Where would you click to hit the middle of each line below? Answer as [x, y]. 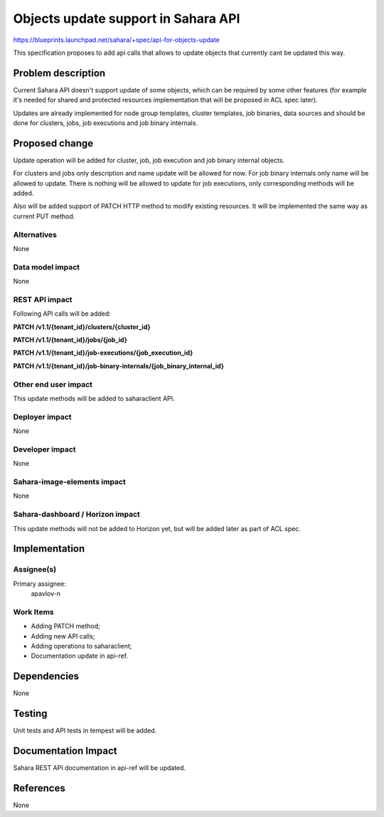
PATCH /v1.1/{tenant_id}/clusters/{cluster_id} [82, 326]
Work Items [33, 612]
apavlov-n [46, 594]
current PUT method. [44, 216]
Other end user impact [53, 384]
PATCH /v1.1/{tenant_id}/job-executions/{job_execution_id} [103, 353]
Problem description [59, 73]
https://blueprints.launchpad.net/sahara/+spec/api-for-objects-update [117, 40]
